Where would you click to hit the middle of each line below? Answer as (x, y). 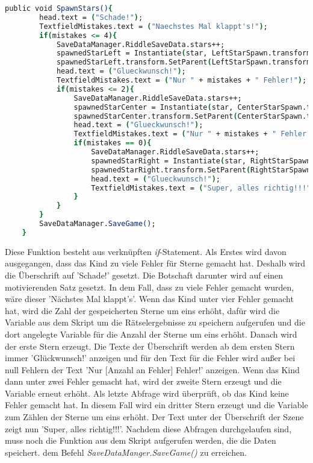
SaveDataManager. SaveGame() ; (98, 224)
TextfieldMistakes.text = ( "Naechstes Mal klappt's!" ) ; (153, 26)
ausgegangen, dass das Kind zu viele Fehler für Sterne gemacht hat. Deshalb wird (155, 263)
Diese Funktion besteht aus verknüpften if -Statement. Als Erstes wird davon (146, 251)
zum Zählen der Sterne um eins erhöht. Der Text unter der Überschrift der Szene (154, 417)
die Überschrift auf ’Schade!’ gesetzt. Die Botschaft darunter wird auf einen (144, 275)
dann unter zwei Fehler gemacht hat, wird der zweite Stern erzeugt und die (143, 381)
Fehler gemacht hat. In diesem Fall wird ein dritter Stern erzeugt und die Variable (156, 405)
